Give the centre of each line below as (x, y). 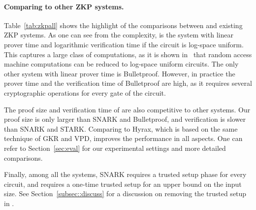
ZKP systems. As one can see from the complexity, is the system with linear (119, 35)
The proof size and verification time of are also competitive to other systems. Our (127, 109)
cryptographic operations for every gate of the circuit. (85, 92)
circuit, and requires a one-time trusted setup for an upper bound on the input (123, 184)
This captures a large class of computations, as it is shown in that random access (128, 54)
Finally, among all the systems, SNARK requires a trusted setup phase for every (125, 174)
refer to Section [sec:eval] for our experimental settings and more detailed (115, 148)
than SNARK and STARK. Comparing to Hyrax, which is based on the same (121, 128)
